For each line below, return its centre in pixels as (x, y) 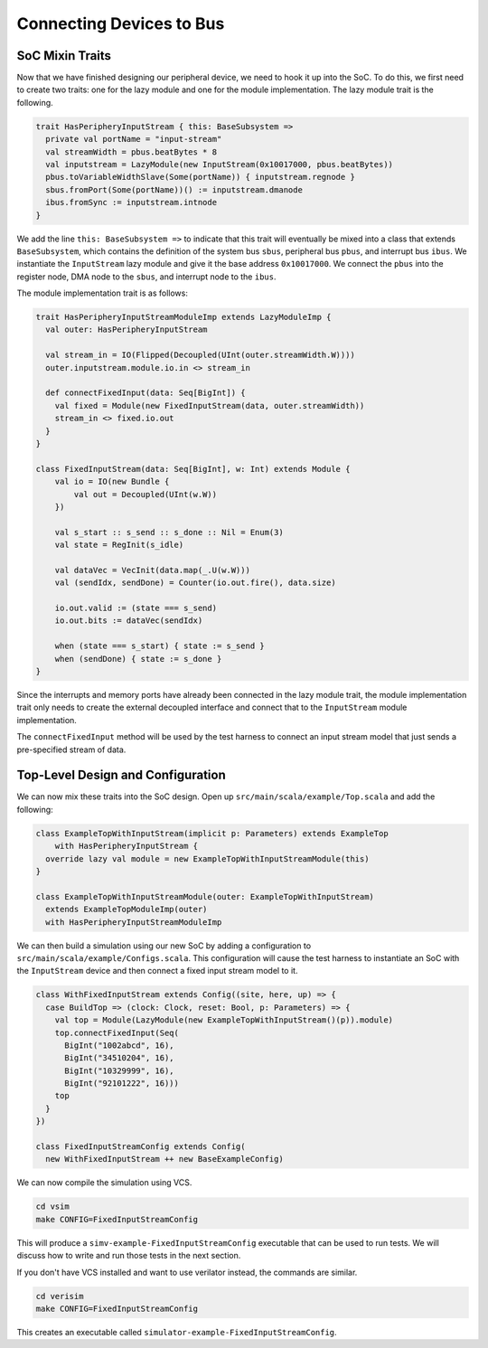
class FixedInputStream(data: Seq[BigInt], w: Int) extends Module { (193, 469)
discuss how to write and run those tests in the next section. (129, 1256)
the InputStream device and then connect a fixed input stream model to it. (157, 971)
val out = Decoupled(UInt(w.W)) (145, 494)
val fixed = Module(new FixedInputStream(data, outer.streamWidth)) (210, 405)
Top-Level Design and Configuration (121, 775)
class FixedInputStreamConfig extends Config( (141, 1147)
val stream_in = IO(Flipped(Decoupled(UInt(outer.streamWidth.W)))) (201, 355)
